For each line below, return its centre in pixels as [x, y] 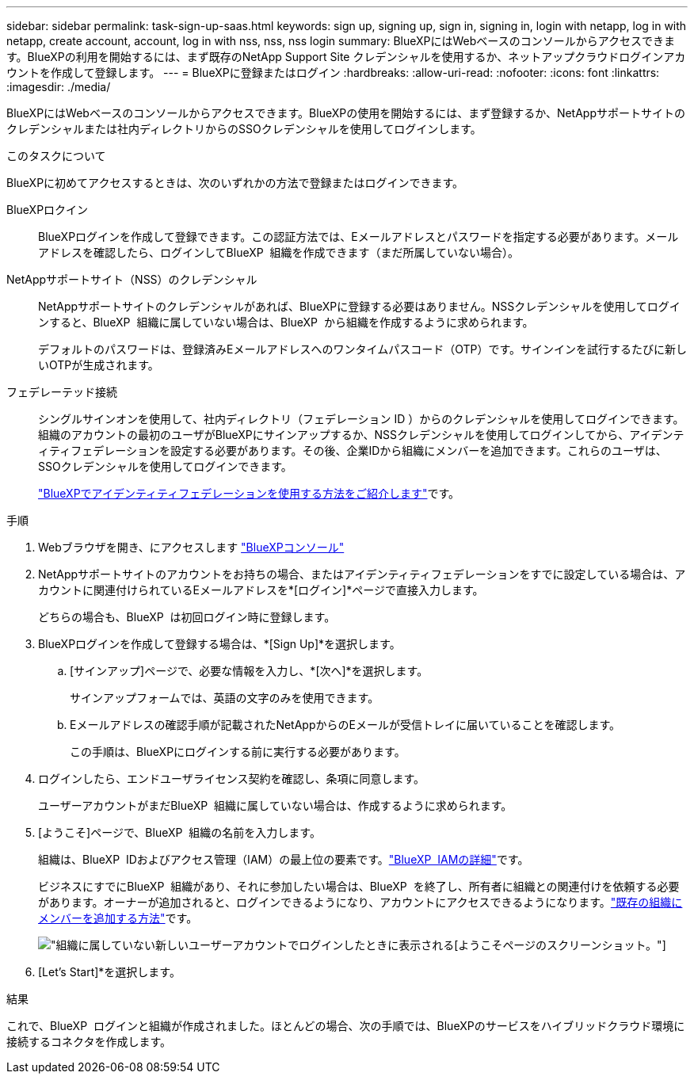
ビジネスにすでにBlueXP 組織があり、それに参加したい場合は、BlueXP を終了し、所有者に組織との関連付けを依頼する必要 [359, 886]
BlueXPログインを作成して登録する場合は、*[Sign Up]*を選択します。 [219, 644]
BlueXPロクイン [48, 210]
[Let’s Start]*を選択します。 [109, 972]
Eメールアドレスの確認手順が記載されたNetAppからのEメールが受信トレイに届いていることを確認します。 [345, 725]
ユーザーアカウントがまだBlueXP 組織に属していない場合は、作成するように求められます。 [275, 805]
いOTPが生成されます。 [99, 365]
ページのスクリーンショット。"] [584, 945]
